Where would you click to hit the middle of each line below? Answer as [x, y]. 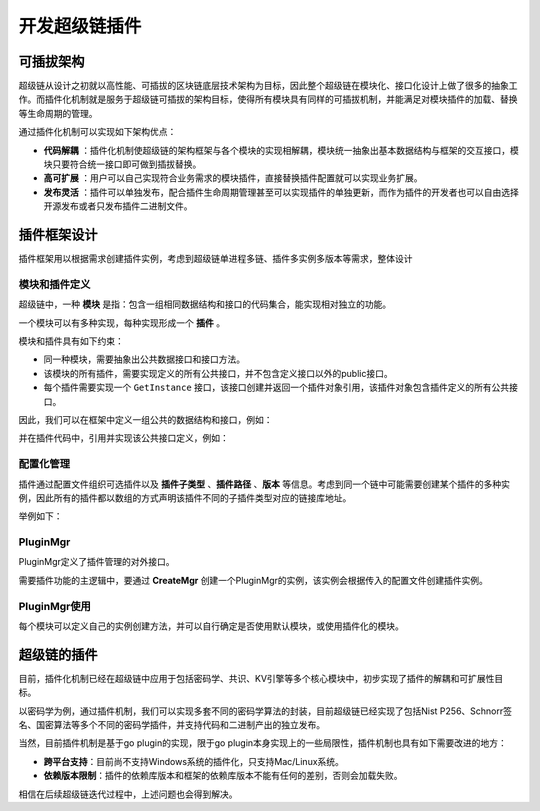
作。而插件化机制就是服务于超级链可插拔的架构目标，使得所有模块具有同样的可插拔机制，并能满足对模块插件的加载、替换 [268, 99]
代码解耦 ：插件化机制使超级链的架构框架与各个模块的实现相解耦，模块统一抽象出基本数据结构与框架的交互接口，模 [281, 150]
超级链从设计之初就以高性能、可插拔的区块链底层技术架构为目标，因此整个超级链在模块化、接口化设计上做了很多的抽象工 [268, 86]
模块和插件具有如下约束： [71, 341]
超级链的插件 [58, 654]
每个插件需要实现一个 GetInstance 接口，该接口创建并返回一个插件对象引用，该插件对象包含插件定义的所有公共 [276, 387]
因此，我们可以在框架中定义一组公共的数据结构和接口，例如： [145, 419]
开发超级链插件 [80, 26]
